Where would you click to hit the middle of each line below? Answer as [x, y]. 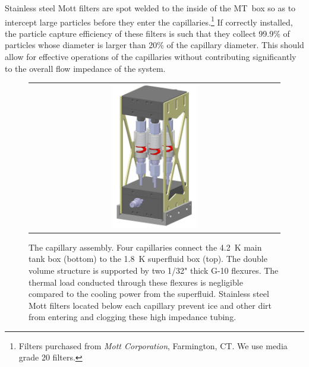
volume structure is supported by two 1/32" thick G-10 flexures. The [154, 270]
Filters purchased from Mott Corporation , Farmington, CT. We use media [153, 345]
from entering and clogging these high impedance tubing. [133, 317]
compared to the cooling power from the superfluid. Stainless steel [149, 294]
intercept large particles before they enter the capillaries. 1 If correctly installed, [149, 21]
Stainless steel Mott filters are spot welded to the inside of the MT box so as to [150, 8]
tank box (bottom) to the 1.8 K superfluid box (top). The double [148, 259]
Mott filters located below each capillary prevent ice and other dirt [150, 305]
